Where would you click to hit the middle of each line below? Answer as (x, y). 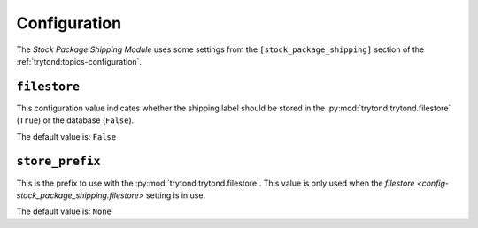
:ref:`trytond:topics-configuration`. (79, 61)
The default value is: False (66, 136)
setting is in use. (176, 195)
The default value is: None (64, 211)
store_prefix (58, 162)
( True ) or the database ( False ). (75, 120)
